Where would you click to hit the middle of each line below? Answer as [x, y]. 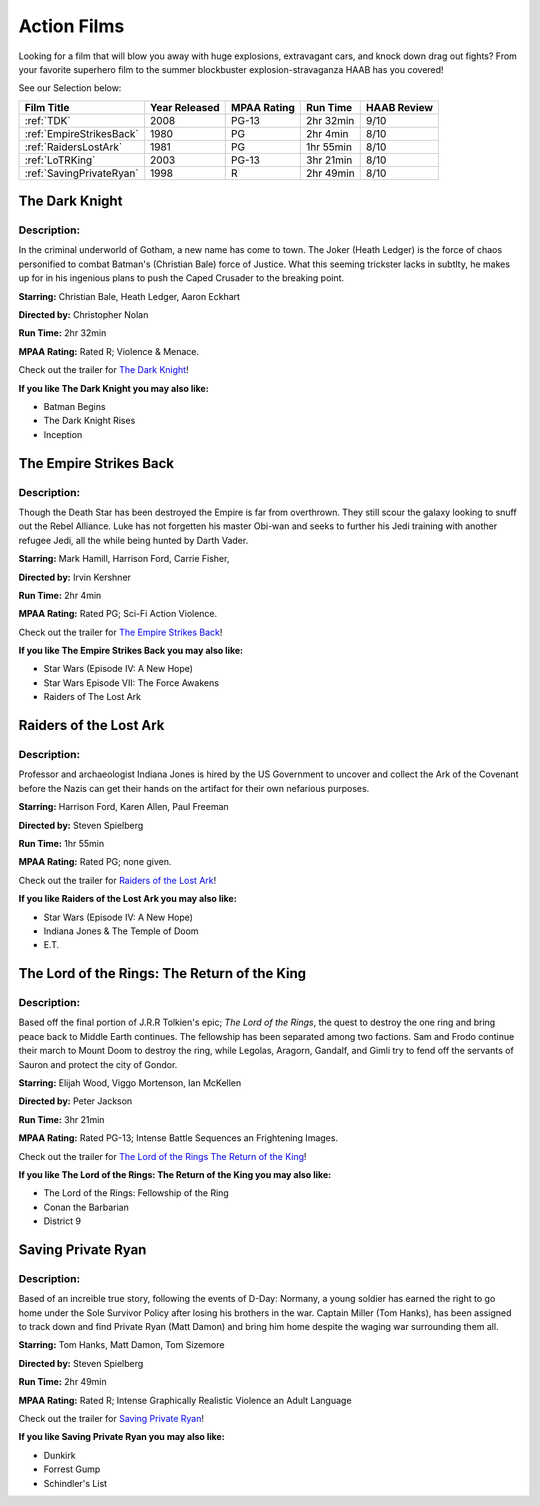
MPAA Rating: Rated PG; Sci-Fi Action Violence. [118, 614]
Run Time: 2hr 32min [62, 333]
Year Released [185, 107]
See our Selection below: [70, 88]
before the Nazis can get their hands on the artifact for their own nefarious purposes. [194, 788]
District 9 [62, 1221]
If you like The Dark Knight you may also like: [113, 388]
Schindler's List [75, 1483]
